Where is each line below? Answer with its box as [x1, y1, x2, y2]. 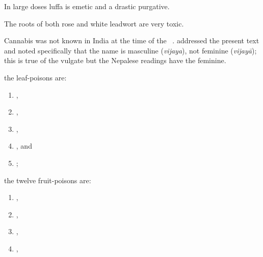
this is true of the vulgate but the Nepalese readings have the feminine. [4, 55, 226, 66]
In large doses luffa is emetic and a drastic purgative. [4, 1, 170, 11]
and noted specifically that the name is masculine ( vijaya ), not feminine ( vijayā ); [4, 45, 257, 55]
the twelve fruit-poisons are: [4, 175, 91, 185]
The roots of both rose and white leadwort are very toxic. [4, 18, 184, 28]
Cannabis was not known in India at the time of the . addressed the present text [4, 35, 259, 46]
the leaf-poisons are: [4, 72, 67, 82]
